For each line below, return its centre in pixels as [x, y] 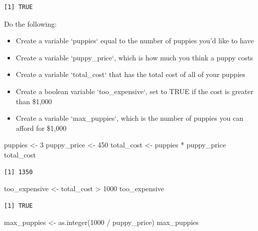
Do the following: [30, 23]
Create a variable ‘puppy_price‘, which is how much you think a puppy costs [134, 57]
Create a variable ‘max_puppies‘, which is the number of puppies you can [130, 118]
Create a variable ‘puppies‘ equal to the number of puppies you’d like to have [135, 41]
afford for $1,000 [41, 128]
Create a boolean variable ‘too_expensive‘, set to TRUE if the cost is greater [135, 91]
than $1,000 [34, 101]
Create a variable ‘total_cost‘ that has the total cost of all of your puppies [131, 74]
